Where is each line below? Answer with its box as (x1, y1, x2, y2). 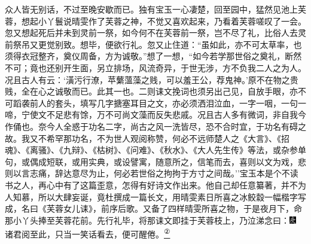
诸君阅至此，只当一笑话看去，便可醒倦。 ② (5, 226, 170, 240)
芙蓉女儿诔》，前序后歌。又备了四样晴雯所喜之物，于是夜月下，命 (46, 202, 302, 215)
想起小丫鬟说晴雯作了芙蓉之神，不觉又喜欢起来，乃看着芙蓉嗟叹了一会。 (21, 14, 306, 27)
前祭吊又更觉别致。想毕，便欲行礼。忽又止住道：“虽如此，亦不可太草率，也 (5, 38, 302, 50)
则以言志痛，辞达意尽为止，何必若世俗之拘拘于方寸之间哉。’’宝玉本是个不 (5, 167, 290, 179)
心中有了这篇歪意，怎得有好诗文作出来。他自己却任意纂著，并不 (46, 178, 298, 191)
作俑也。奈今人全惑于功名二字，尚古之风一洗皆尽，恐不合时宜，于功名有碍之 (5, 120, 306, 132)
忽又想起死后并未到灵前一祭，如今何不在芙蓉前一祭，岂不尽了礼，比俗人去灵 (5, 26, 306, 39)
